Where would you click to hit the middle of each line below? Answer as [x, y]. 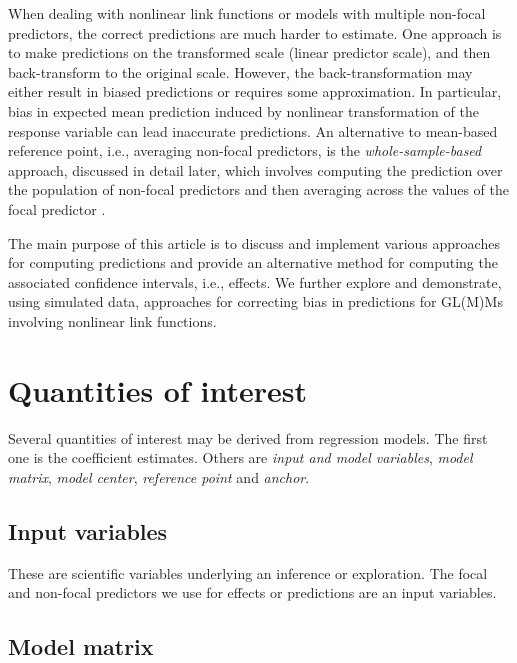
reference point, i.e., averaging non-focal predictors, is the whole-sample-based [245, 150]
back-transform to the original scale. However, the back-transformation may [240, 71]
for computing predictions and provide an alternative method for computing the [253, 262]
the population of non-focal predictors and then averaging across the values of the [258, 189]
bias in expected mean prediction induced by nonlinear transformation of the [243, 110]
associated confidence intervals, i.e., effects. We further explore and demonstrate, [255, 281]
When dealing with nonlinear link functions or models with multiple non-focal [247, 13]
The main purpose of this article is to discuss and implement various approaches [254, 242]
